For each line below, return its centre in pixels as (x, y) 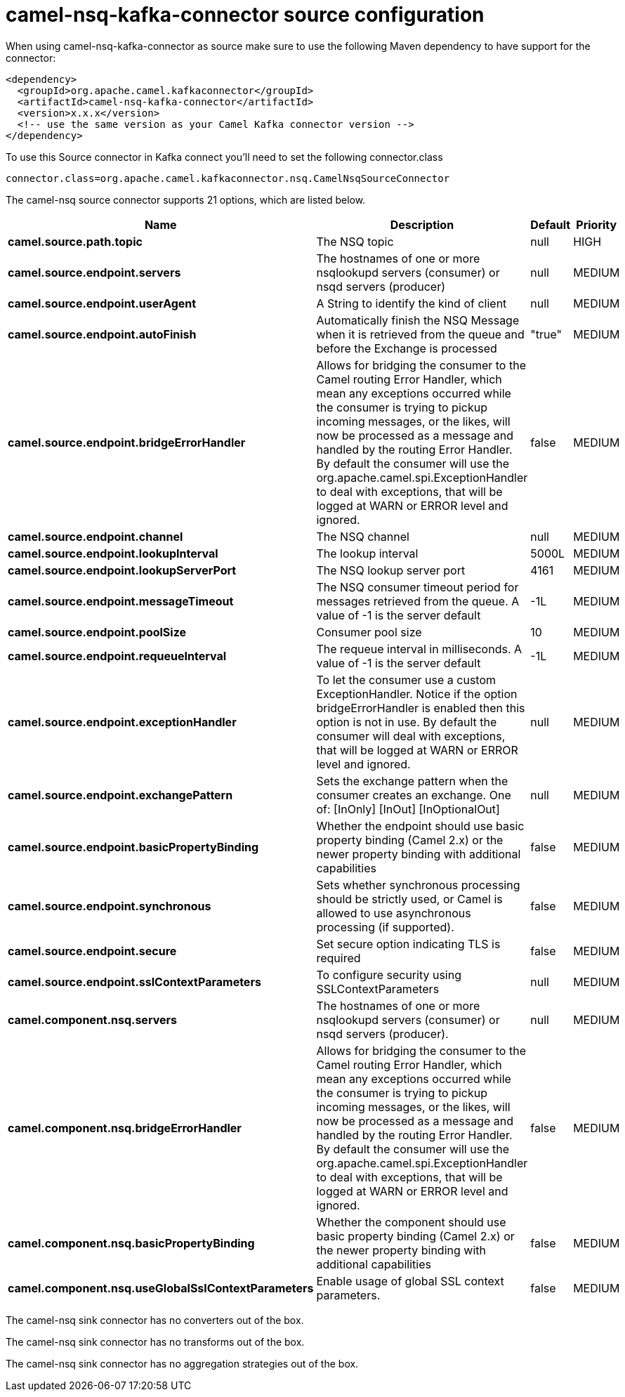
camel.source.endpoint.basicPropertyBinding (133, 847)
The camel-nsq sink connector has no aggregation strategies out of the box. (182, 1363)
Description (422, 224)
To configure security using (389, 975)
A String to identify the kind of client (412, 303)
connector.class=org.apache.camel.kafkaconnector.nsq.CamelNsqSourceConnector (228, 178)
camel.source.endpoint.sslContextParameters (134, 982)
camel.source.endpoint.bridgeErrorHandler (127, 442)
